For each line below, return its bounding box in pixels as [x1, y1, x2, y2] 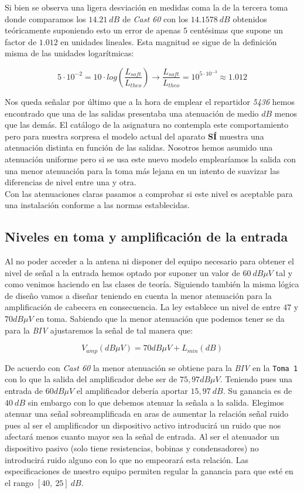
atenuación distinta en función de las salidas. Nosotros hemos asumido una [5, 141, 273, 154]
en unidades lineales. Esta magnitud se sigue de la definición [60, 35, 277, 47]
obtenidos [233, 12, 267, 25]
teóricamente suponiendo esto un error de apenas [5, 24, 181, 36]
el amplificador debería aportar [76, 384, 188, 396]
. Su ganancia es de [223, 384, 292, 396]
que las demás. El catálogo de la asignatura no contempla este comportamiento [5, 118, 289, 131]
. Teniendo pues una [220, 373, 293, 385]
